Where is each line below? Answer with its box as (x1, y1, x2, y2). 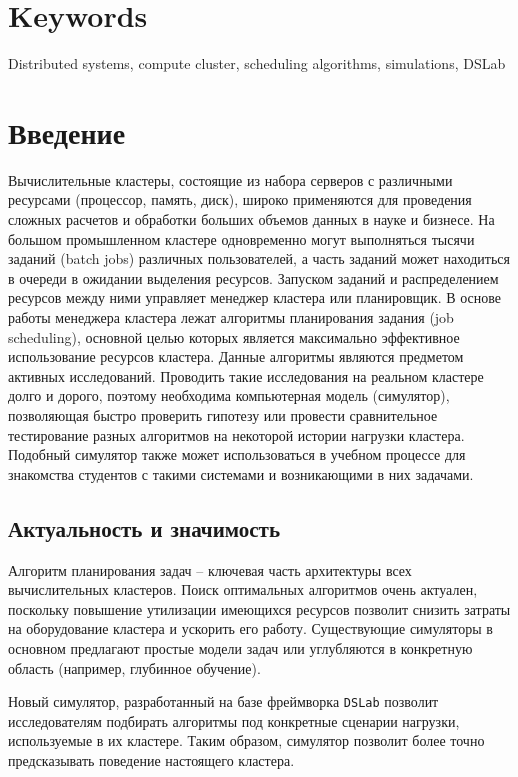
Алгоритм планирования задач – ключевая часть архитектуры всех (8, 559, 412, 580)
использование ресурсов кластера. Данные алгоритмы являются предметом (8, 346, 464, 367)
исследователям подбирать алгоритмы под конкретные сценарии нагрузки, (8, 710, 460, 731)
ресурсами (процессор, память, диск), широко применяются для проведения (8, 189, 472, 210)
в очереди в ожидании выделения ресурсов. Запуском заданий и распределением (8, 267, 499, 288)
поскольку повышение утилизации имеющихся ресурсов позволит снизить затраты (8, 598, 511, 619)
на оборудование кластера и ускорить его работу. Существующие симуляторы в (8, 618, 493, 639)
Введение (8, 111, 126, 152)
